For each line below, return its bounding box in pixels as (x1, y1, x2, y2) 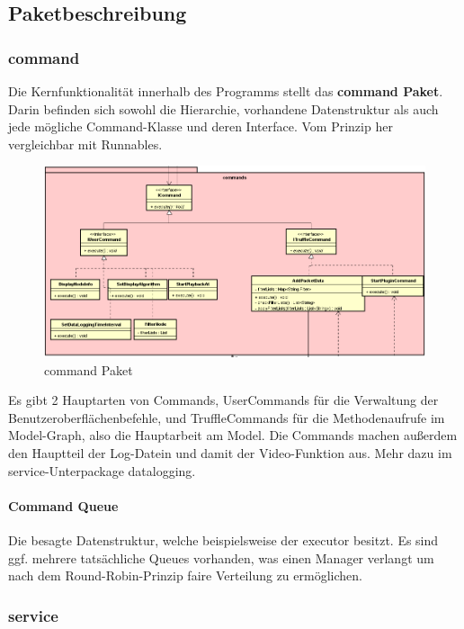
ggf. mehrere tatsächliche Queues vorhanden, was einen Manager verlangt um (8, 548, 434, 567)
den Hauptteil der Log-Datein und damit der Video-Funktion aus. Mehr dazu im (8, 443, 452, 462)
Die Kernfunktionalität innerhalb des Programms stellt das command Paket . (8, 82, 443, 100)
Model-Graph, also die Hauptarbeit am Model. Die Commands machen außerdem (8, 426, 458, 445)
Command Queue (8, 496, 119, 515)
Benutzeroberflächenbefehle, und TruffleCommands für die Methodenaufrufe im (8, 408, 445, 427)
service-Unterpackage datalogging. (8, 461, 196, 480)
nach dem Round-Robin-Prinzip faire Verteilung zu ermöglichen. (8, 566, 362, 585)
